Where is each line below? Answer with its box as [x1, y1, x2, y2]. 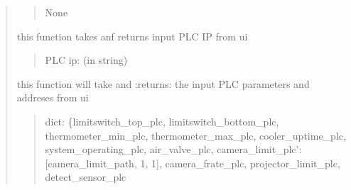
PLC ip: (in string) [45, 52, 128, 67]
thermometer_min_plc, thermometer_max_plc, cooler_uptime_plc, [45, 128, 346, 142]
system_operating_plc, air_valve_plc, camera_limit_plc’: [45, 142, 302, 157]
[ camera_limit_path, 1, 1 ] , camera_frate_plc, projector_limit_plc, [45, 155, 340, 170]
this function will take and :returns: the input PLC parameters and [16, 76, 310, 91]
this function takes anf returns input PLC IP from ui [16, 28, 248, 43]
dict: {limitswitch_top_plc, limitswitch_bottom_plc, [45, 113, 279, 128]
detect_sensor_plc [45, 169, 126, 184]
